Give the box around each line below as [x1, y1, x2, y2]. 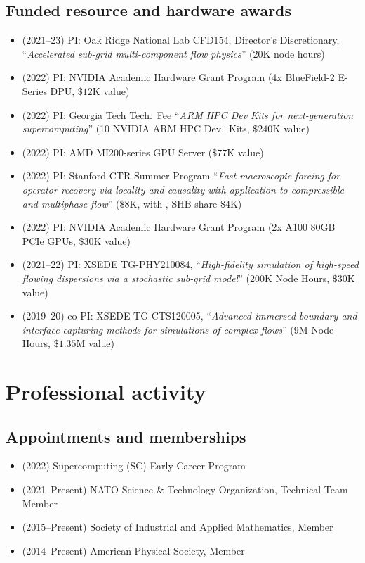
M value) [76, 336, 114, 350]
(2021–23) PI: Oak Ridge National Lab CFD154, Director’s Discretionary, [22, 32, 340, 47]
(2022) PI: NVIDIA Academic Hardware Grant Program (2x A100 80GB [22, 220, 336, 234]
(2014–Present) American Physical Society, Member [22, 543, 245, 557]
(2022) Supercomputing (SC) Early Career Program [22, 458, 246, 473]
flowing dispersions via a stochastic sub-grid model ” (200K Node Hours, [22, 270, 330, 285]
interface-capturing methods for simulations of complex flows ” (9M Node [22, 322, 334, 336]
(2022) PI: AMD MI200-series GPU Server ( [22, 144, 213, 159]
